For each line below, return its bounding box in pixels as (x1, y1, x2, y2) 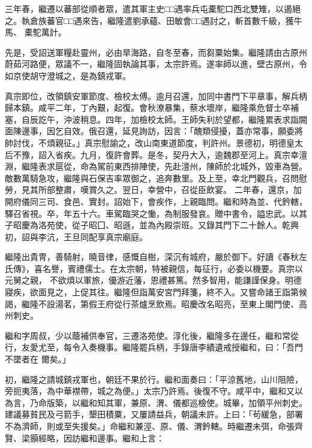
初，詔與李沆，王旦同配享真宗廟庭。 (5, 230, 148, 243)
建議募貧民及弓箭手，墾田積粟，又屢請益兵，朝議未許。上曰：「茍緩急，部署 (5, 408, 303, 420)
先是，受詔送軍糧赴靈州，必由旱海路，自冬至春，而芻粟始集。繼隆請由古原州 (5, 46, 307, 58)
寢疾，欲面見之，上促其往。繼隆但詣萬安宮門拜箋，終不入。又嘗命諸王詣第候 (5, 286, 307, 298)
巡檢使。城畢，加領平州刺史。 (189, 396, 307, 408)
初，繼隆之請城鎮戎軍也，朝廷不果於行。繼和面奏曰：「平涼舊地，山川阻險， (5, 373, 303, 385)
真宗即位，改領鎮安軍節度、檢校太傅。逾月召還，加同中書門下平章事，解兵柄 (5, 89, 307, 102)
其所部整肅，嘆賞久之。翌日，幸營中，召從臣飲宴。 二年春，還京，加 (29, 183, 302, 196)
